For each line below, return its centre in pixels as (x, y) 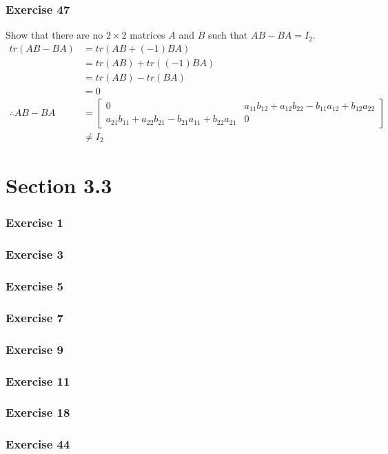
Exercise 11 (38, 381)
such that (228, 35)
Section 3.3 (59, 185)
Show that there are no (54, 35)
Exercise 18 (38, 412)
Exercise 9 (34, 349)
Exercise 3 (34, 254)
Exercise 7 (34, 317)
